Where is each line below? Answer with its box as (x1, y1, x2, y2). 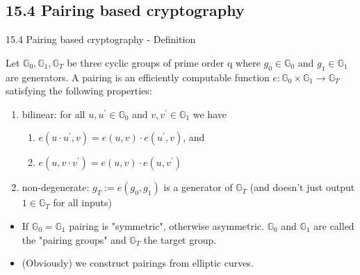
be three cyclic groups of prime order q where (67, 55, 261, 69)
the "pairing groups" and (22, 232, 126, 247)
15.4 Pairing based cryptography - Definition (6, 32, 196, 47)
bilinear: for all (22, 106, 85, 121)
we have (193, 106, 227, 121)
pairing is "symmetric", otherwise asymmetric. (69, 218, 264, 233)
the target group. (143, 232, 217, 247)
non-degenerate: (22, 180, 90, 194)
